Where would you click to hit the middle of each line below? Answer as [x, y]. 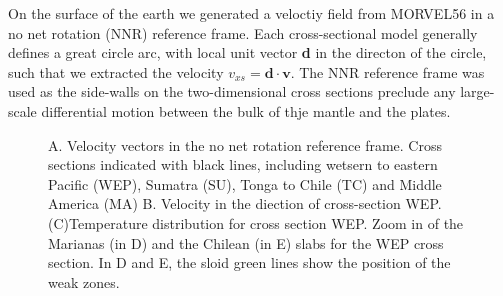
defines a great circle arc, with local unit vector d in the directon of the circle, [247, 52]
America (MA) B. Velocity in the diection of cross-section [224, 203]
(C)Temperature [98, 222]
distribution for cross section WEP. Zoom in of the [308, 222]
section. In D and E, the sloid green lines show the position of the [249, 262]
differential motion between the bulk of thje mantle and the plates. [246, 110]
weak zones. [84, 281]
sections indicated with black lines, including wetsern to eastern [243, 164]
